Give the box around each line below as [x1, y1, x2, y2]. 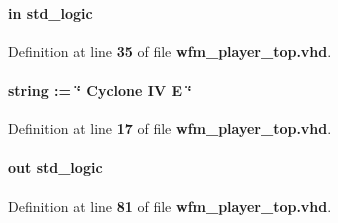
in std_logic [8, 2, 93, 23]
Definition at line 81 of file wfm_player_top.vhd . [8, 195, 332, 216]
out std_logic [8, 157, 103, 178]
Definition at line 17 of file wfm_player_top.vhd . [8, 118, 332, 139]
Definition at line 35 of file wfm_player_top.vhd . [8, 40, 332, 61]
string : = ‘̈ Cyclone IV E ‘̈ [8, 79, 192, 100]
